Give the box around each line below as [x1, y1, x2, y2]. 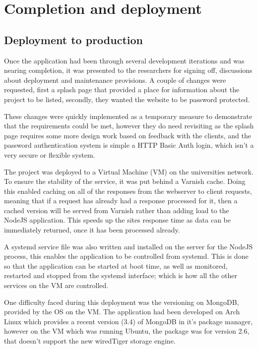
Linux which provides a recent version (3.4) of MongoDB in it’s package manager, [4, 316, 253, 326]
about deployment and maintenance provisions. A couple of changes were [4, 74, 226, 85]
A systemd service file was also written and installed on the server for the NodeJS [4, 241, 253, 251]
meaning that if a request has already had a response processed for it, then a [4, 195, 238, 206]
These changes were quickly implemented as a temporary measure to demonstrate [4, 111, 253, 121]
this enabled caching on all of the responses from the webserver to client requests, [4, 185, 252, 196]
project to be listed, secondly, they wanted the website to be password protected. [4, 94, 250, 104]
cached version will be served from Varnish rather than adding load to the [4, 205, 229, 215]
